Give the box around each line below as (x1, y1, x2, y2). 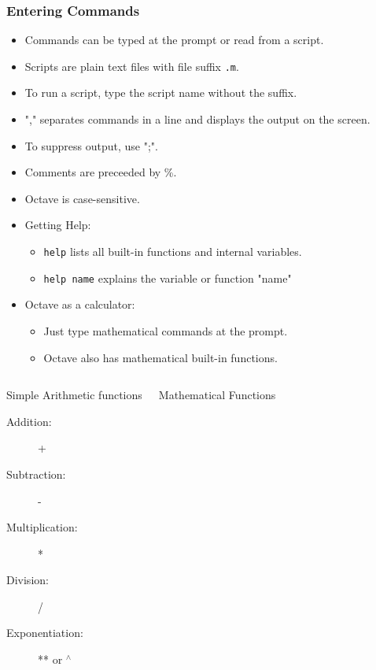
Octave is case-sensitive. (24, 190, 140, 206)
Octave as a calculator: (24, 296, 135, 313)
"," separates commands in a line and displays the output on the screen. (24, 111, 370, 128)
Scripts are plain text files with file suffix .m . (24, 57, 239, 74)
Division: (6, 572, 49, 588)
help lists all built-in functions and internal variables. (43, 243, 302, 260)
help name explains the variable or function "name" (43, 269, 292, 286)
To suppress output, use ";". (24, 137, 158, 154)
